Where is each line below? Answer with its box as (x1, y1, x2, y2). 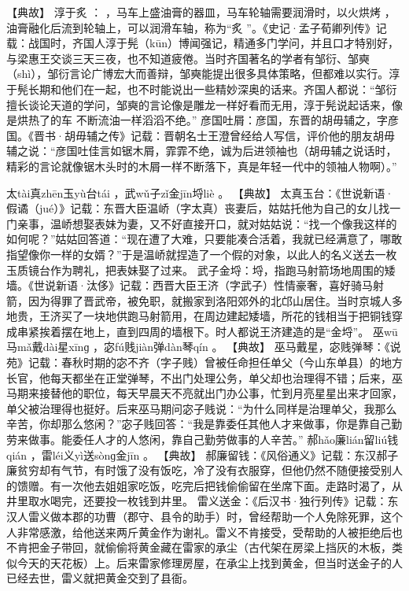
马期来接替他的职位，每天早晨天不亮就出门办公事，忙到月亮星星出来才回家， (6, 385, 403, 401)
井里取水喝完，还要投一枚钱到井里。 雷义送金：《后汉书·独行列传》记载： (6, 493, 388, 509)
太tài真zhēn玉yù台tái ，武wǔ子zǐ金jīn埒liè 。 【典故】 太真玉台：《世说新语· (6, 184, 394, 201)
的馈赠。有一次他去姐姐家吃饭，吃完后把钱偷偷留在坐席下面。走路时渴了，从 (6, 477, 403, 493)
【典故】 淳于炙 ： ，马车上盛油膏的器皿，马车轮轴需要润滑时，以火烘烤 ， (6, 4, 396, 20)
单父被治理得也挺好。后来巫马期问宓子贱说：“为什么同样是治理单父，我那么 (6, 400, 397, 416)
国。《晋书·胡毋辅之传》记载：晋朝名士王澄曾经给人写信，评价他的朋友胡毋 (6, 127, 395, 143)
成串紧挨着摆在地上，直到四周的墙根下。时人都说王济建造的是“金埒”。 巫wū (6, 323, 398, 339)
